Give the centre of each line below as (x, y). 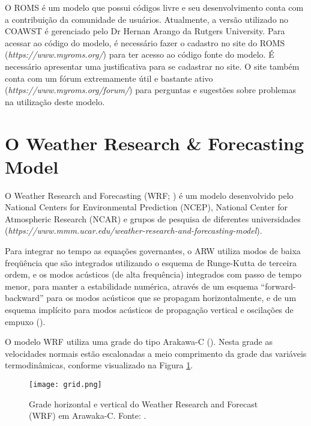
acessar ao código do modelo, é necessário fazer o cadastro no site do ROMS (145, 42)
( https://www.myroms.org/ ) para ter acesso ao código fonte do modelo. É (140, 54)
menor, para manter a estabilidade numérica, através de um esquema (131, 286)
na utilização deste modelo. (55, 101)
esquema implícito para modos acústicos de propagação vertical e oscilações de (149, 309)
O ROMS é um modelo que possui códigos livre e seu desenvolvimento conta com (154, 7)
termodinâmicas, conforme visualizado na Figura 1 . (99, 365)
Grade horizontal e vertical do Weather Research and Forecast (143, 403)
